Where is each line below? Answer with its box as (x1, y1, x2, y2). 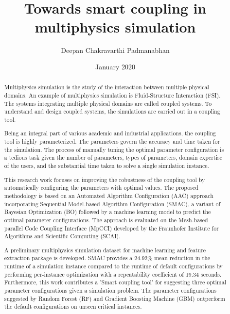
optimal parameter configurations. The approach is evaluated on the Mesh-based (4, 215, 208, 224)
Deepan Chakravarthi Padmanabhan (61, 45, 170, 55)
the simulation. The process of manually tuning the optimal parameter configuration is (4, 145, 224, 153)
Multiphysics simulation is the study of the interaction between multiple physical (4, 83, 209, 91)
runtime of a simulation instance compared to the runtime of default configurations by (4, 262, 223, 270)
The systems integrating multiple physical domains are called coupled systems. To (4, 99, 212, 107)
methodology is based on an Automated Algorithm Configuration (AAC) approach (4, 191, 213, 199)
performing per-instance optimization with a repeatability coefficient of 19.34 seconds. (4, 270, 222, 278)
